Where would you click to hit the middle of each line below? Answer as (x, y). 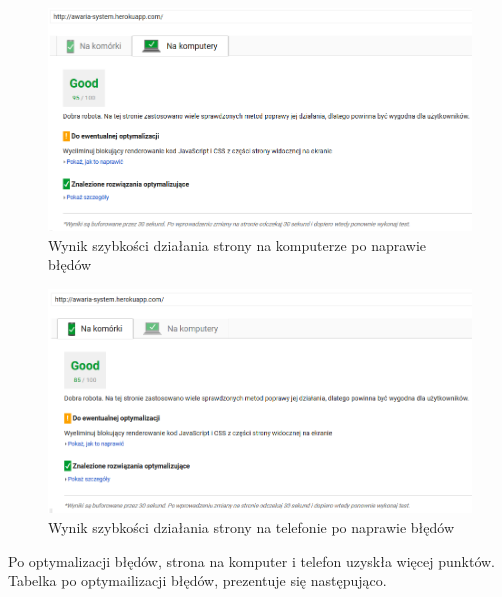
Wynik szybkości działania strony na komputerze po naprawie (237, 244)
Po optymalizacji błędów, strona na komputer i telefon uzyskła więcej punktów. (252, 560)
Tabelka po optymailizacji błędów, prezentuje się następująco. (197, 580)
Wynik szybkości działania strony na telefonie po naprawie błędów (251, 526)
